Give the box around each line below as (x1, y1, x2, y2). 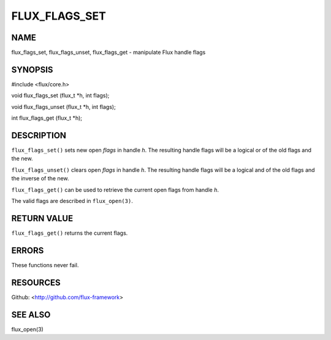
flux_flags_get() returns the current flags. (11, 229, 128, 237)
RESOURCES (11, 277, 61, 287)
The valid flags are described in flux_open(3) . (11, 198, 133, 204)
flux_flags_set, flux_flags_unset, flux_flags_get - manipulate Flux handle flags (11, 49, 206, 56)
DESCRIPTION (11, 130, 67, 141)
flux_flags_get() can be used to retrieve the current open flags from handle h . (11, 186, 219, 193)
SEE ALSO (11, 309, 51, 320)
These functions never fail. (11, 261, 79, 268)
